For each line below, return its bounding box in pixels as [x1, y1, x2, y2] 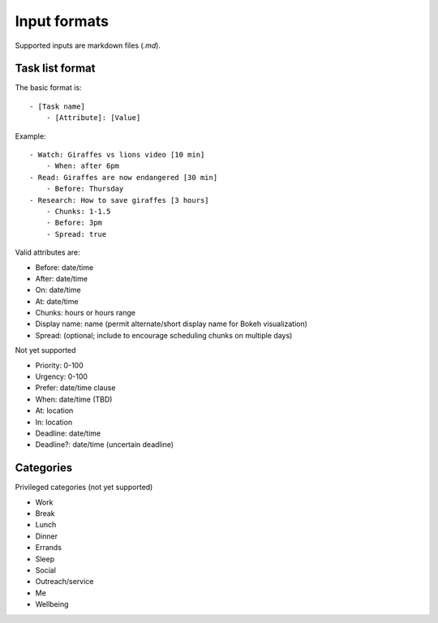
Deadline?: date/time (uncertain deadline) [35, 440, 174, 449]
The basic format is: [15, 83, 82, 92]
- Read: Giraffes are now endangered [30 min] [29, 173, 218, 182]
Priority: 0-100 [35, 360, 84, 370]
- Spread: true [45, 230, 107, 238]
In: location [35, 417, 73, 427]
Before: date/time [35, 262, 94, 272]
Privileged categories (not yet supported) [15, 483, 153, 492]
